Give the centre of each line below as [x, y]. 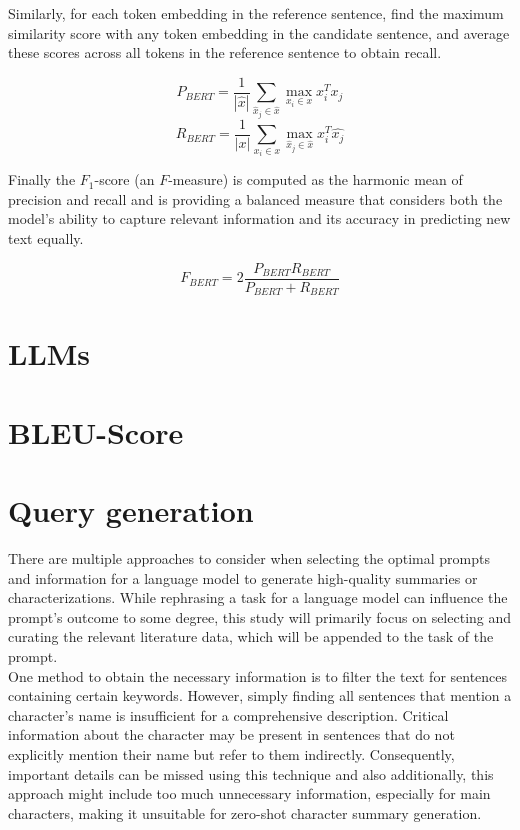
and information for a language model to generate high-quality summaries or [243, 577]
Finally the [42, 179]
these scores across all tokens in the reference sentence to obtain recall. [225, 52]
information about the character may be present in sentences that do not [231, 734]
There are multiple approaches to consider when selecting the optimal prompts [249, 558]
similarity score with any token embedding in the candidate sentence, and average [259, 32]
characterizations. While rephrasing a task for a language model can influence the [258, 597]
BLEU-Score [96, 431]
